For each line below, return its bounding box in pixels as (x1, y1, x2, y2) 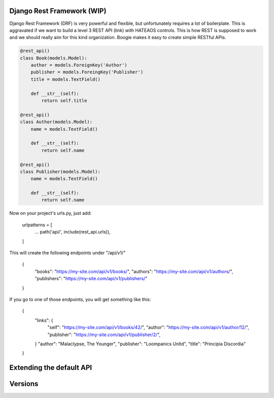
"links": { (35, 317, 53, 323)
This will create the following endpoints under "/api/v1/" (9, 250, 126, 256)
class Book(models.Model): (20, 55, 87, 61)
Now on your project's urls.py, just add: (9, 210, 92, 216)
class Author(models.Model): (20, 119, 93, 125)
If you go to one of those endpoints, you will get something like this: (9, 296, 151, 302)
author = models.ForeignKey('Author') (30, 62, 127, 68)
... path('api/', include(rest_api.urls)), (35, 229, 111, 235)
